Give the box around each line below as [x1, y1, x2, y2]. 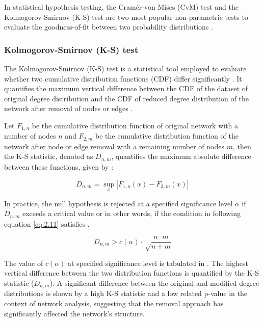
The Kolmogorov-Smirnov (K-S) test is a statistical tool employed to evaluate [4, 63, 247, 73]
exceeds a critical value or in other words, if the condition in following [22, 208, 241, 219]
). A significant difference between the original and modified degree [49, 278, 259, 288]
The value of [4, 257, 43, 268]
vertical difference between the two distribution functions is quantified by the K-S [4, 267, 259, 278]
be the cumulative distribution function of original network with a [32, 120, 239, 130]
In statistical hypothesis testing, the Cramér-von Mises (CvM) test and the [4, 2, 239, 12]
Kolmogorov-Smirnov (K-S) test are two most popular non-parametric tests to [4, 11, 248, 22]
